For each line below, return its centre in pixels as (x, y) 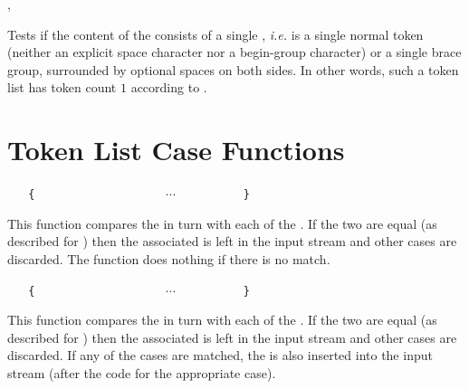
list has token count (62, 87)
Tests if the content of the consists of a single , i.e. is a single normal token (215, 34)
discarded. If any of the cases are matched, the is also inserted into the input (220, 355)
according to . (169, 87)
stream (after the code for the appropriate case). (142, 372)
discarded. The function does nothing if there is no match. (169, 258)
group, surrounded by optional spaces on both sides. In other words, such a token (233, 69)
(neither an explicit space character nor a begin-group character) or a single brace (234, 52)
